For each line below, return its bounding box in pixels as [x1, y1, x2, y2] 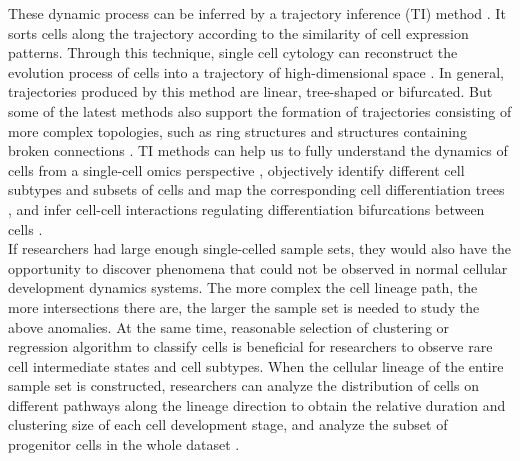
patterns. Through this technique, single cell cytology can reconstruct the [8, 42, 458, 63]
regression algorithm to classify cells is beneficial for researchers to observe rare [8, 336, 493, 357]
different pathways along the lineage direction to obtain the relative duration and [8, 394, 506, 415]
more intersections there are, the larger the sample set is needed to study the [8, 296, 480, 317]
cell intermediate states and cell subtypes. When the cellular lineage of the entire [8, 355, 504, 376]
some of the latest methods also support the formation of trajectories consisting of [8, 100, 512, 121]
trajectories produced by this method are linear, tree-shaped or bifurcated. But [8, 81, 493, 102]
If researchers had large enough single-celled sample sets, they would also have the [8, 238, 512, 259]
